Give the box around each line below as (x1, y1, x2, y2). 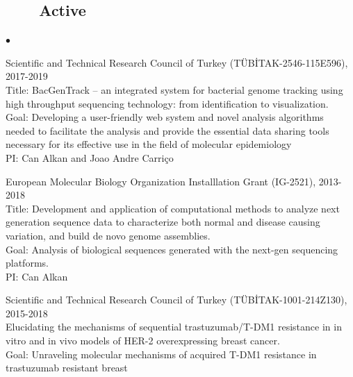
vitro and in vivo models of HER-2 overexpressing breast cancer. (6, 333, 280, 348)
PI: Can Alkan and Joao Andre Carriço (6, 150, 174, 165)
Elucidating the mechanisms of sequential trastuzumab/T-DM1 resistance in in (6, 319, 342, 334)
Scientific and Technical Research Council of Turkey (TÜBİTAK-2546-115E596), (6, 55, 348, 69)
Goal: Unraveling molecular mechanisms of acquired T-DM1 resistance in (6, 346, 317, 361)
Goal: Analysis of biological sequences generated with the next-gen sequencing (6, 242, 338, 256)
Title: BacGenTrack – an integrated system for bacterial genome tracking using (6, 82, 343, 97)
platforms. (6, 255, 49, 270)
